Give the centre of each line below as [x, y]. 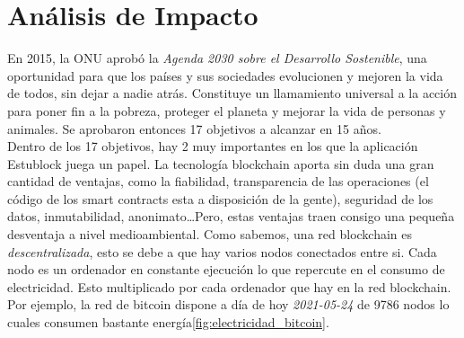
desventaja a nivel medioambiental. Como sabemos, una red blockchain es [210, 234]
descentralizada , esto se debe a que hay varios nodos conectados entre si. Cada [222, 251]
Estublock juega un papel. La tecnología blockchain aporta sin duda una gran [221, 163]
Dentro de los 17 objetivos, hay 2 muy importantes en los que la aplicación [213, 146]
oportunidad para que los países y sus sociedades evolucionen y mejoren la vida [225, 75]
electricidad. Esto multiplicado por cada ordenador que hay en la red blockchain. [229, 286]
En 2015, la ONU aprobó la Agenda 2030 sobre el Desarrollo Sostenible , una [217, 58]
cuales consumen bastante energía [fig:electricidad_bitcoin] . [168, 322]
